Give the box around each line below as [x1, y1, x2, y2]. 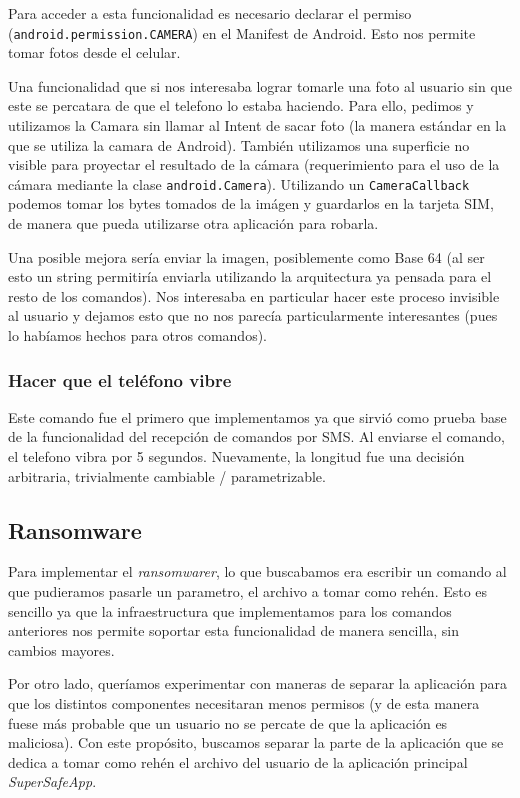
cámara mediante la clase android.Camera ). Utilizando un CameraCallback [8, 173, 470, 194]
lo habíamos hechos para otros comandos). [8, 325, 267, 346]
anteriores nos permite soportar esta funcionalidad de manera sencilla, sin [8, 620, 460, 641]
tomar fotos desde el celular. [8, 42, 181, 63]
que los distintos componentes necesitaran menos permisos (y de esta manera [8, 692, 480, 713]
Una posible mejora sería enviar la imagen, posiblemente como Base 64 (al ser [8, 246, 485, 267]
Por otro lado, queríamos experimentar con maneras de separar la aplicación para [8, 673, 507, 694]
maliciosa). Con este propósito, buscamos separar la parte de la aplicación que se [8, 732, 504, 753]
